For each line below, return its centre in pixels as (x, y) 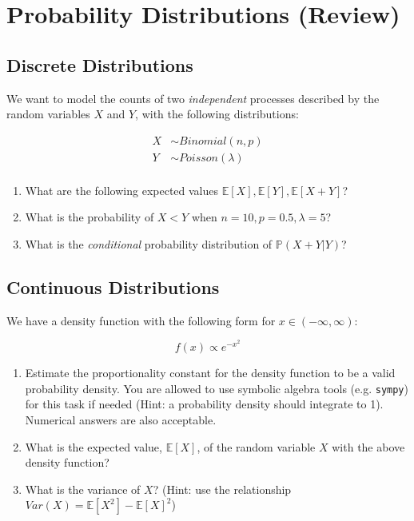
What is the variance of (83, 489)
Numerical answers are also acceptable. (121, 419)
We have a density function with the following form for (141, 320)
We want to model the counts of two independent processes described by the (193, 98)
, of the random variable (256, 446)
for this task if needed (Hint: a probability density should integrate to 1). (204, 404)
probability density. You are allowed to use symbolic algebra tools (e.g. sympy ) (217, 388)
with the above (368, 446)
